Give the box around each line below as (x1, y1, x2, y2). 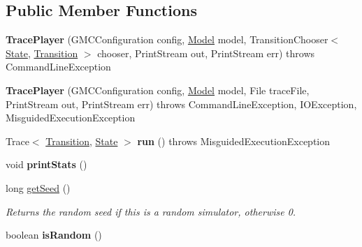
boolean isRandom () (6, 227, 102, 242)
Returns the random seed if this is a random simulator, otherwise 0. (6, 204, 296, 218)
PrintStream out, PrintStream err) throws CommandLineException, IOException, (6, 96, 357, 111)
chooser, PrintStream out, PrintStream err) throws (97, 45, 315, 60)
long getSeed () (6, 180, 71, 195)
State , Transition (6, 45, 78, 60)
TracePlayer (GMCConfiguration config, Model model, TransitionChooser (6, 32, 328, 47)
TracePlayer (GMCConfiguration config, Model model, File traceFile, (6, 82, 310, 97)
